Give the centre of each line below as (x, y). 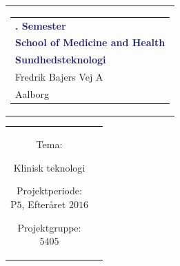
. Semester (41, 25)
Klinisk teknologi (49, 167)
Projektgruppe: (49, 227)
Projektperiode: (49, 191)
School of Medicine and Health (90, 42)
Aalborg (32, 93)
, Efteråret (44, 204)
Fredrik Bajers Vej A (59, 77)
